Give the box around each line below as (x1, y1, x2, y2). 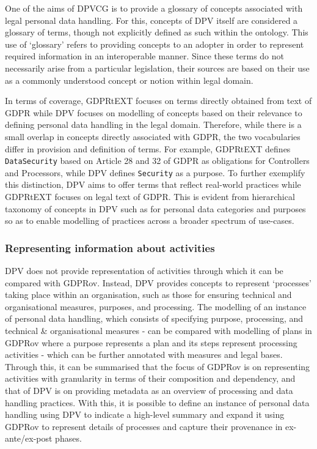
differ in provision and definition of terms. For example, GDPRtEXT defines (5, 142, 291, 155)
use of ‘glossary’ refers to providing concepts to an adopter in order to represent (5, 37, 304, 50)
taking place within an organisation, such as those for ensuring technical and (5, 288, 292, 301)
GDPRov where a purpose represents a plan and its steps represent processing (5, 336, 297, 349)
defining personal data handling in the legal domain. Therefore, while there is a (5, 118, 302, 131)
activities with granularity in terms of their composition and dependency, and (5, 372, 296, 385)
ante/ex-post (5, 432, 53, 445)
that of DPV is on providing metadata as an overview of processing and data (5, 384, 293, 396)
